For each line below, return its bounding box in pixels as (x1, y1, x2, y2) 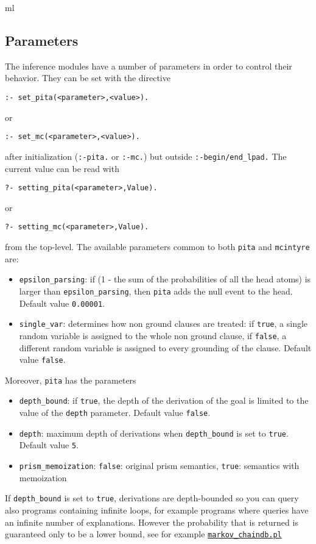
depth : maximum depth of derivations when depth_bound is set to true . (19, 426, 289, 439)
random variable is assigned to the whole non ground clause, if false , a (19, 329, 287, 342)
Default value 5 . (19, 438, 79, 451)
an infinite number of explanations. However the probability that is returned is (5, 515, 298, 528)
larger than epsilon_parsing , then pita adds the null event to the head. (19, 284, 293, 297)
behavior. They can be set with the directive (5, 71, 170, 84)
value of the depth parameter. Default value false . (19, 406, 211, 419)
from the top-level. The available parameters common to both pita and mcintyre (5, 240, 310, 253)
